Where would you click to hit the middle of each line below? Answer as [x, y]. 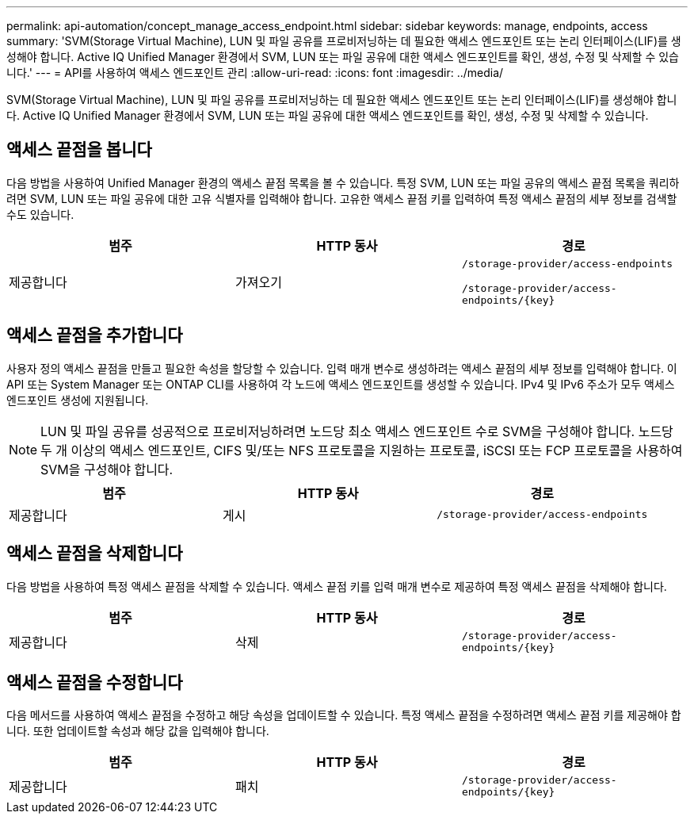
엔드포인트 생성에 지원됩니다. [78, 400]
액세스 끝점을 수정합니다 [95, 682]
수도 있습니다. [40, 214]
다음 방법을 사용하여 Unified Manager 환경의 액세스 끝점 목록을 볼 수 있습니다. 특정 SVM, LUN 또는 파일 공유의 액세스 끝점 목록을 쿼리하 [343, 182]
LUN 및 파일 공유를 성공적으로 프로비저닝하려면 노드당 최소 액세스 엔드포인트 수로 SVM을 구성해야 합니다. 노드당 [357, 431]
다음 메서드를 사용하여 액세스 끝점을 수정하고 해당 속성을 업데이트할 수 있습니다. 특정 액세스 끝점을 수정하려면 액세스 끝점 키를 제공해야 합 [344, 715]
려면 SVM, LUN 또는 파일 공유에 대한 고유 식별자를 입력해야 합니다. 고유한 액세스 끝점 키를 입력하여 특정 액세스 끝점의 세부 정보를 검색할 [342, 198]
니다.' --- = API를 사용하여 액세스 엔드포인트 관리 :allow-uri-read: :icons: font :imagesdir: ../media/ [255, 73]
